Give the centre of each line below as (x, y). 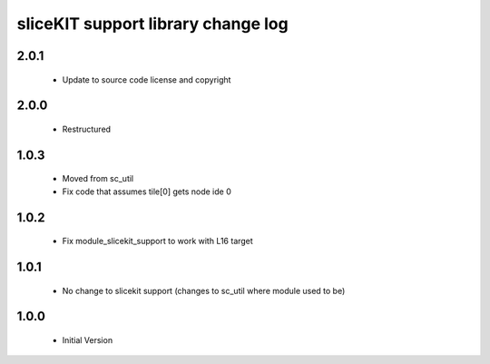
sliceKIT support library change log (153, 24)
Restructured (87, 129)
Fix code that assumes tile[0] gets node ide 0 (147, 192)
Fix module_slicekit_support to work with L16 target (157, 241)
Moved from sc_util (98, 179)
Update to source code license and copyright (147, 79)
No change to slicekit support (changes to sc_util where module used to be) (204, 290)
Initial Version (88, 339)
